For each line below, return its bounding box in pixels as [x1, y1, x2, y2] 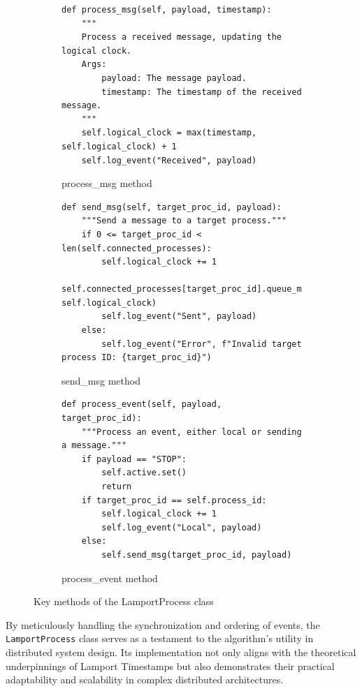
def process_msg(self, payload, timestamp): [61, 5, 272, 15]
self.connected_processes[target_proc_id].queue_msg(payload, [61, 284, 357, 295]
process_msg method [61, 176, 152, 191]
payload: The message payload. [101, 73, 247, 83]
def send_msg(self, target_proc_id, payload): [61, 202, 282, 212]
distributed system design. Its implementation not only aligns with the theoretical [6, 645, 356, 659]
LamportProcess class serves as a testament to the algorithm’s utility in [6, 631, 314, 646]
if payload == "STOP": [81, 454, 187, 464]
